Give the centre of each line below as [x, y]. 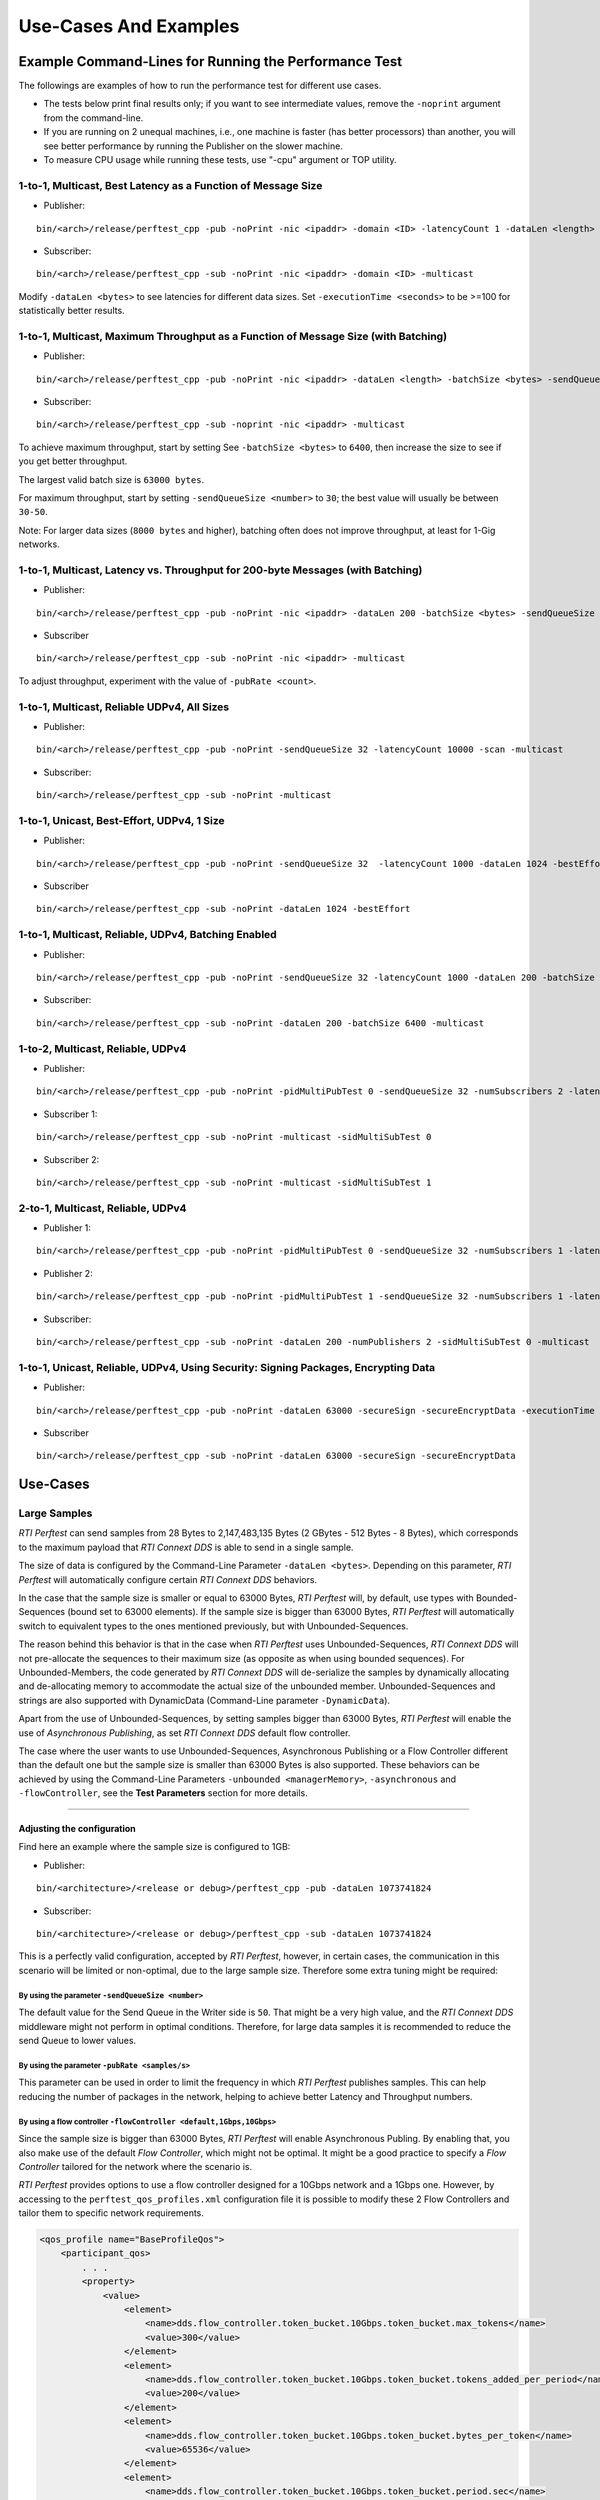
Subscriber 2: [71, 1159]
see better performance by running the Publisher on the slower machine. [193, 146]
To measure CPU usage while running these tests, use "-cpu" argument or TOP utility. [220, 160]
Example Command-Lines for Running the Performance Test [210, 61]
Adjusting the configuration [77, 1829]
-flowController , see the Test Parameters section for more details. [163, 1793]
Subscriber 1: [70, 1114]
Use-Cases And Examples [129, 26]
